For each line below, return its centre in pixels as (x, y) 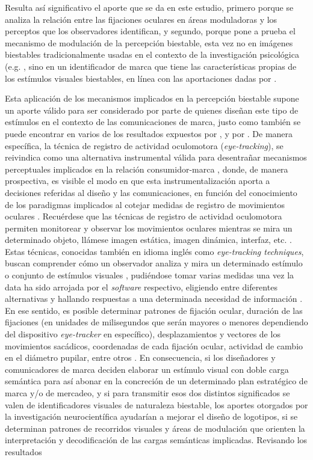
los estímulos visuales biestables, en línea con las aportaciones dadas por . (141, 78)
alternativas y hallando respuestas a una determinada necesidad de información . (154, 299)
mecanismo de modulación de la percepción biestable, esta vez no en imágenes (149, 42)
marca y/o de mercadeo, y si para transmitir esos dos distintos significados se (147, 393)
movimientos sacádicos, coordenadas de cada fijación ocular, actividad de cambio (154, 345)
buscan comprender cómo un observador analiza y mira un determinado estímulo (154, 263)
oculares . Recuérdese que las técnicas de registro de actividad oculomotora (144, 216)
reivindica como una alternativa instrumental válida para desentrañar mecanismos (156, 157)
